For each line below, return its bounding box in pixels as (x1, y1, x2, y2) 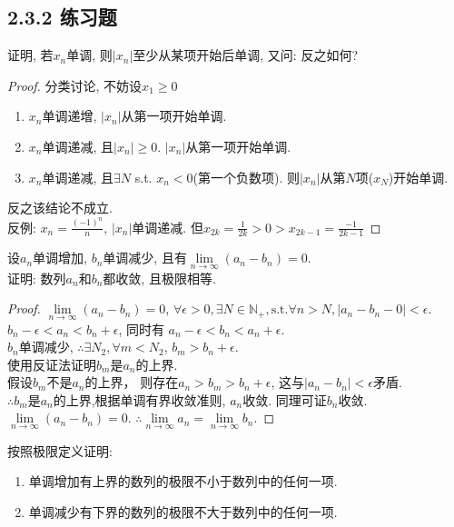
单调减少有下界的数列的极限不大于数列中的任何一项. (28, 502, 338, 521)
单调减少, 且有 (103, 248, 187, 267)
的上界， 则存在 (84, 373, 179, 392)
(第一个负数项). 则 (192, 167, 300, 186)
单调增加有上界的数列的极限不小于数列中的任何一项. (28, 472, 338, 491)
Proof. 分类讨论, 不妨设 (7, 75, 143, 94)
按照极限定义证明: (7, 441, 113, 460)
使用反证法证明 (7, 354, 96, 373)
